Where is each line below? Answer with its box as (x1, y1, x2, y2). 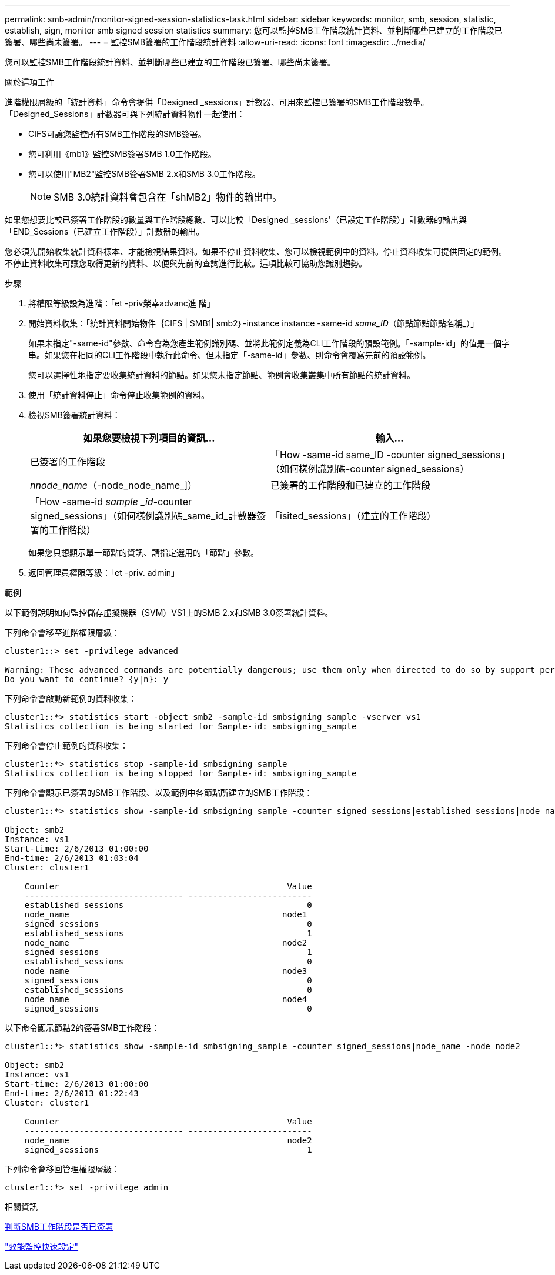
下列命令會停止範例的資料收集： (5, 740, 128, 750)
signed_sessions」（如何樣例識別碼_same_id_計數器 (30, 510, 256, 522)
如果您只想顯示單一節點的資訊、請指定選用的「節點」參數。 (28, 548, 259, 558)
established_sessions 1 (24, 929, 312, 938)
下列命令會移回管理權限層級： (5, 1164, 120, 1174)
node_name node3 (24, 966, 307, 976)
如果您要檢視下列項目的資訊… (83, 432, 215, 444)
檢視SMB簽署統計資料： (28, 410, 121, 420)
